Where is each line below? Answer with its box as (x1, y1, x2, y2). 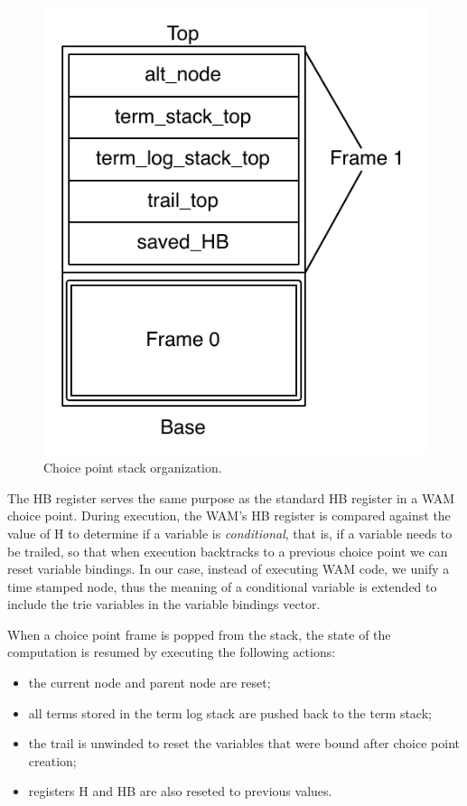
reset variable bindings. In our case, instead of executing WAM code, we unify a (7, 559, 450, 578)
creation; (28, 751, 77, 770)
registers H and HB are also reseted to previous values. (28, 782, 332, 801)
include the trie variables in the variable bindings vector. (7, 595, 321, 614)
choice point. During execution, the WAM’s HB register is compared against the (7, 506, 451, 525)
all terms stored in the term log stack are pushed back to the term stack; (28, 703, 432, 722)
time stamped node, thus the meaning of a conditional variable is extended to (7, 576, 437, 595)
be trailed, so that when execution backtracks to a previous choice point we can (7, 541, 448, 560)
